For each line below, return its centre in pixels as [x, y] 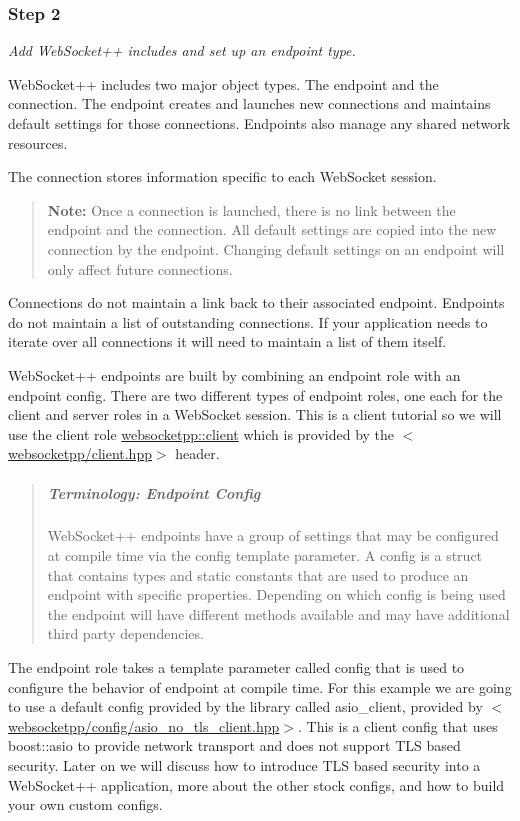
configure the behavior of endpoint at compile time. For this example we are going [260, 686]
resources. [38, 142]
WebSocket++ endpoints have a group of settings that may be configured [273, 535]
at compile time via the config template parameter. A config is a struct [265, 555]
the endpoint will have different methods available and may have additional [278, 613]
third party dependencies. [125, 633]
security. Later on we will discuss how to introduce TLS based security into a [244, 765]
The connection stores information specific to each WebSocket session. [222, 176]
